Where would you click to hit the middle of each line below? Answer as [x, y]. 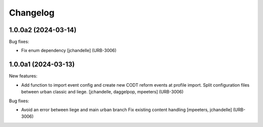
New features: [23, 76]
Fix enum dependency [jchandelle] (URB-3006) [69, 51]
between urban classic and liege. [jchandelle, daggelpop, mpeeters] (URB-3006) [102, 92]
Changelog [32, 13]
